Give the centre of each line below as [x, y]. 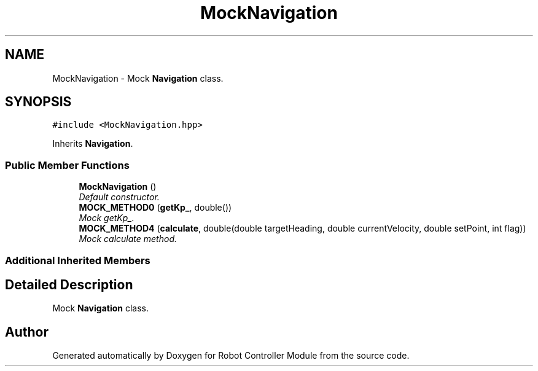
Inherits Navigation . [93, 144]
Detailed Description [69, 284]
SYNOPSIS [38, 102]
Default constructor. [119, 197]
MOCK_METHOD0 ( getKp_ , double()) [155, 208]
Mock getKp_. [107, 218]
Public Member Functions [67, 165]
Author [27, 332]
